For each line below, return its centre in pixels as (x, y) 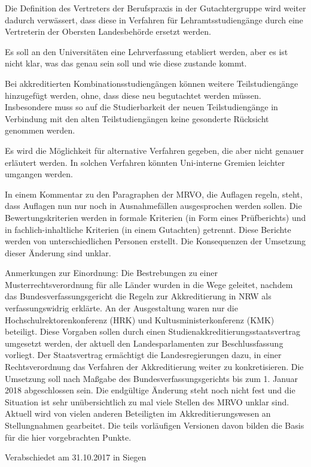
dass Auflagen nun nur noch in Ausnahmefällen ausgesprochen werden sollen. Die (153, 206)
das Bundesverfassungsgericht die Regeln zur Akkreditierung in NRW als (138, 296)
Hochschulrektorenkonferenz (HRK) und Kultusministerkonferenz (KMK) (140, 319)
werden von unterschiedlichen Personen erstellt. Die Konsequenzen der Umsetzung (155, 241)
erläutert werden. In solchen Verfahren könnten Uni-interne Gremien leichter (145, 162)
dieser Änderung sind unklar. (58, 252)
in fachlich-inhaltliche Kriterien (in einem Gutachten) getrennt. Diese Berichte (148, 229)
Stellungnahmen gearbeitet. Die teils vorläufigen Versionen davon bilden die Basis (155, 425)
